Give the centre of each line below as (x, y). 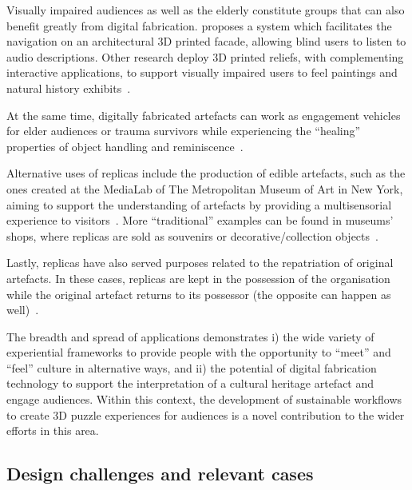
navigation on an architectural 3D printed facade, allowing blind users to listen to (206, 41)
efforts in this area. (53, 430)
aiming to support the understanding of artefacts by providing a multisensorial (199, 204)
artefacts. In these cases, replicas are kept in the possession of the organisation (198, 278)
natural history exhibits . (69, 88)
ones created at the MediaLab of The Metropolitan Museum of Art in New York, (205, 188)
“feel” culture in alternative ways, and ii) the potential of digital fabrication (192, 367)
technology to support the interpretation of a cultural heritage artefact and (190, 383)
